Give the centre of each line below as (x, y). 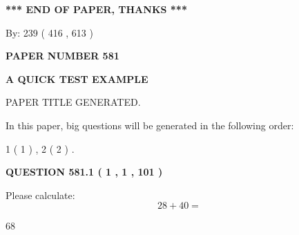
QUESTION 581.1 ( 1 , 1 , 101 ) (84, 172)
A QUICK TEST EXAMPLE (77, 78)
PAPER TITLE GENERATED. (73, 102)
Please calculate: (40, 195)
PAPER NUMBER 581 (62, 56)
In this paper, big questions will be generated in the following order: (150, 125)
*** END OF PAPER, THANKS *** (96, 9)
